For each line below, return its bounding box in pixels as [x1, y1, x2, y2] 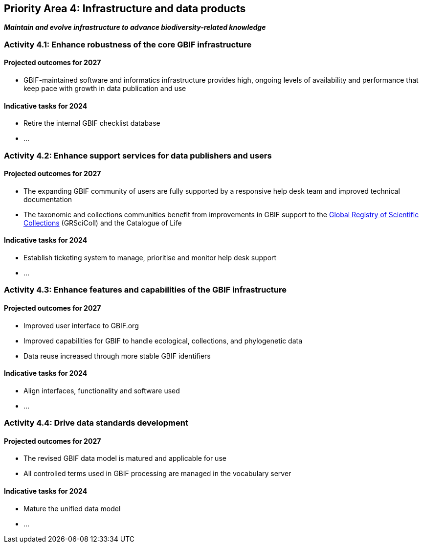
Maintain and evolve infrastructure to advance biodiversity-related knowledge [4, 23, 266, 32]
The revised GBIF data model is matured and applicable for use [23, 454, 226, 463]
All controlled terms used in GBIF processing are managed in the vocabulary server [23, 469, 291, 478]
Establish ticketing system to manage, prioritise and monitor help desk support [23, 253, 277, 262]
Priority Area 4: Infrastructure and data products [4, 2, 246, 15]
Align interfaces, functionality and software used [23, 386, 180, 395]
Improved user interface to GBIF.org [23, 321, 139, 330]
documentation [23, 195, 72, 204]
